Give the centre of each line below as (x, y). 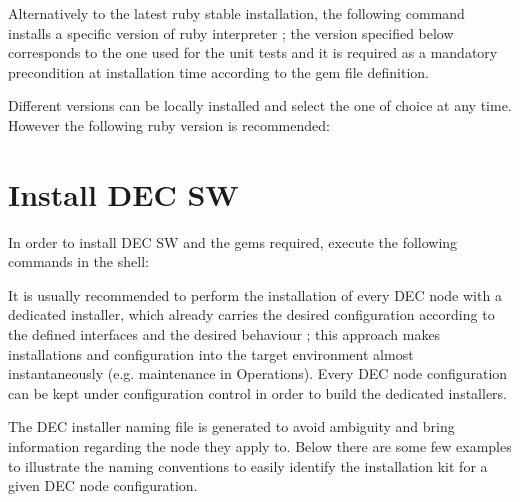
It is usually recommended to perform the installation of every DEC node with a (255, 294)
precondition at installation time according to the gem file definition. (218, 71)
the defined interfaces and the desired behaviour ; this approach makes (224, 334)
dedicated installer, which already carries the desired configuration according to (251, 314)
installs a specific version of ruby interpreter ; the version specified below (231, 32)
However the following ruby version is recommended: (169, 124)
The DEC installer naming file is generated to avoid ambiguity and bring (231, 426)
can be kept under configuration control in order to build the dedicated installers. (257, 392)
